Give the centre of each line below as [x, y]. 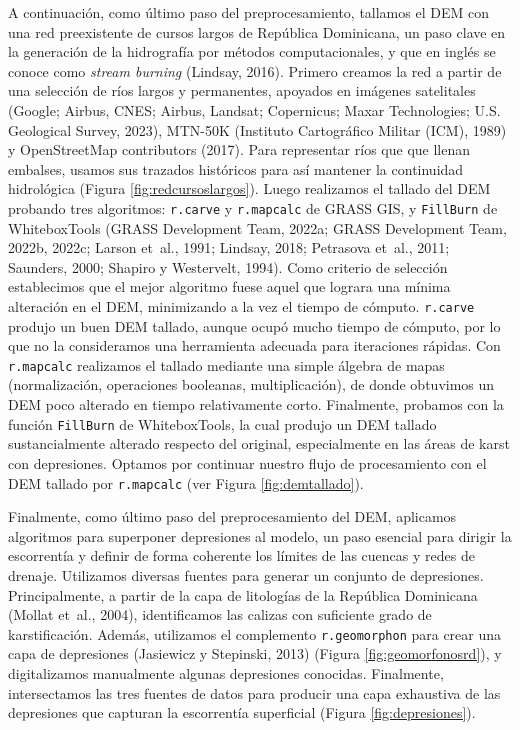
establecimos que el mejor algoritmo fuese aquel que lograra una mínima [229, 286]
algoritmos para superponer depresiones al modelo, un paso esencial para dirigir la [260, 535]
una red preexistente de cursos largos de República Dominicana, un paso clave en [257, 31]
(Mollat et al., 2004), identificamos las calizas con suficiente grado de [220, 614]
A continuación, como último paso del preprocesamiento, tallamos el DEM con [248, 12]
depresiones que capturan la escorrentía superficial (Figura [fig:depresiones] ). [242, 712]
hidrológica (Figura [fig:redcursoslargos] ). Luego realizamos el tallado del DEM [249, 188]
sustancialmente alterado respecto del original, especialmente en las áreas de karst [259, 443]
